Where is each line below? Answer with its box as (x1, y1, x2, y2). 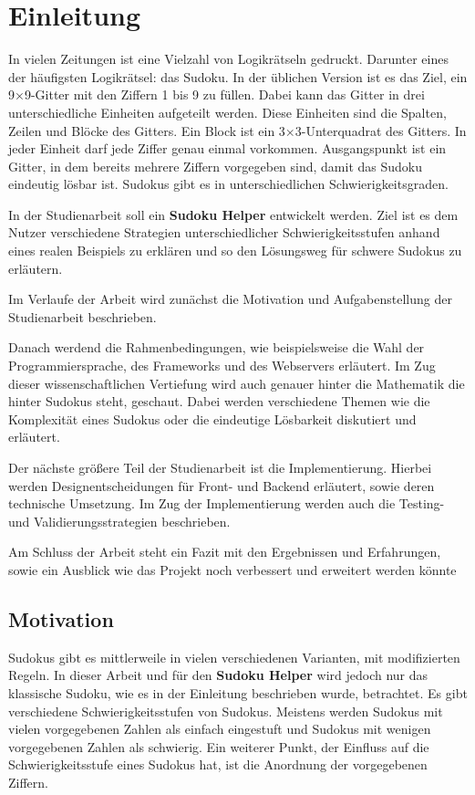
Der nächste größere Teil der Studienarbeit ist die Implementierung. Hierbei (8, 458, 432, 476)
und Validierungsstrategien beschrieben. (8, 511, 231, 530)
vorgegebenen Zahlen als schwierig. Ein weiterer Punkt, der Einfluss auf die (8, 737, 429, 756)
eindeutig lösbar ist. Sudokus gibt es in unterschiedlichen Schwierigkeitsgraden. (8, 174, 449, 194)
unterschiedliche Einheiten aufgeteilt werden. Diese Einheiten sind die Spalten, (8, 102, 447, 121)
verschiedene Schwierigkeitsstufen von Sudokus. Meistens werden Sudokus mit (8, 701, 443, 720)
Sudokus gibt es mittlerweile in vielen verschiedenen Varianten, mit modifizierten (8, 647, 460, 666)
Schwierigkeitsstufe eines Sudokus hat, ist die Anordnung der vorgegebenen (8, 755, 428, 774)
